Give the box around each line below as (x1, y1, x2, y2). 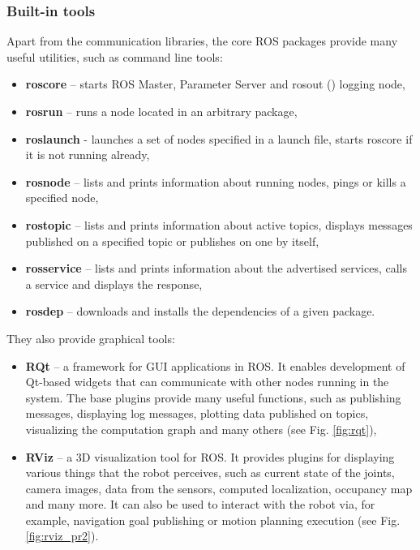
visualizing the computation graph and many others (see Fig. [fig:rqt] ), (25, 420, 377, 437)
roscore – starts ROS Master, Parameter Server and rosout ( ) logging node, (25, 75, 405, 92)
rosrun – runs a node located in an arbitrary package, (25, 103, 298, 119)
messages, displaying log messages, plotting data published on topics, (25, 405, 369, 422)
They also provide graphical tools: (6, 329, 175, 346)
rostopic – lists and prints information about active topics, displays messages (25, 216, 413, 233)
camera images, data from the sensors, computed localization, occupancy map (25, 479, 413, 496)
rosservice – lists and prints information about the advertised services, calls (25, 260, 407, 277)
